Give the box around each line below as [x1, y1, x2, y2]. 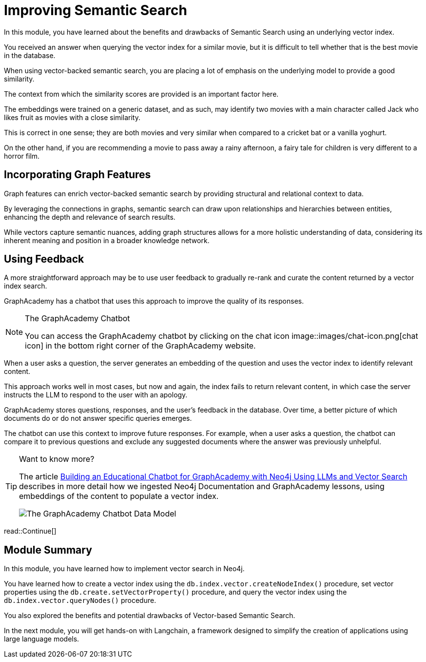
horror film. [4, 151, 40, 160]
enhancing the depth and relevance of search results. [4, 212, 175, 221]
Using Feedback [4, 253, 84, 266]
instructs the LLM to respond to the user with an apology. [4, 391, 188, 399]
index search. [4, 282, 47, 290]
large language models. [4, 635, 79, 643]
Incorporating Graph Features [4, 168, 151, 181]
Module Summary [4, 543, 92, 556]
